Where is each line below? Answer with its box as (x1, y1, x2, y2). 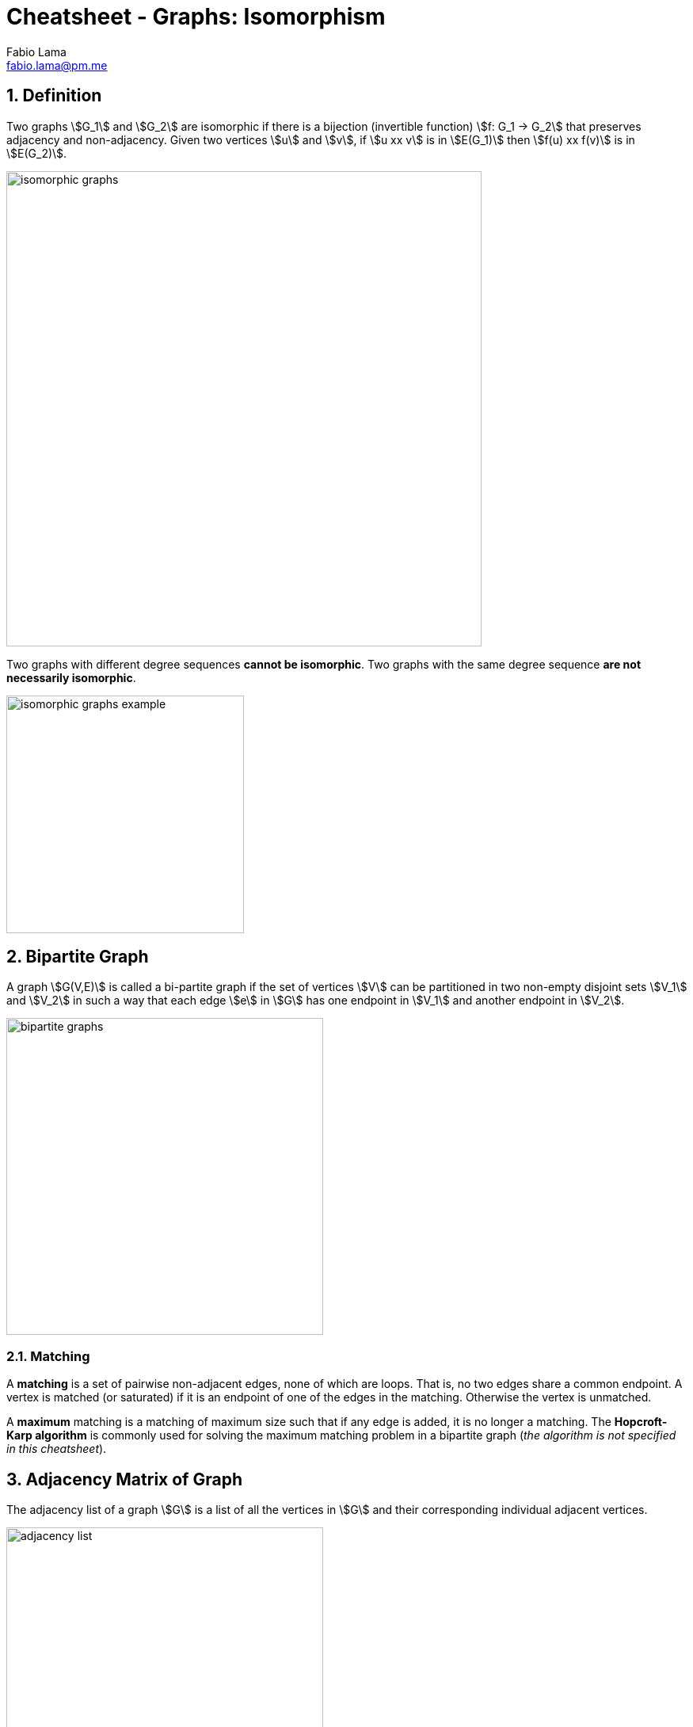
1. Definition (6, 86, 102, 106)
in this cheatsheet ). (6, 1442, 107, 1456)
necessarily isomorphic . (6, 670, 136, 684)
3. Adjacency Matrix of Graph (6, 1469, 242, 1489)
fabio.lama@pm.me (6, 58, 108, 72)
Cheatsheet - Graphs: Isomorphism (6, 3, 386, 30)
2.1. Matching (6, 1348, 90, 1364)
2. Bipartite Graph (6, 947, 149, 967)
